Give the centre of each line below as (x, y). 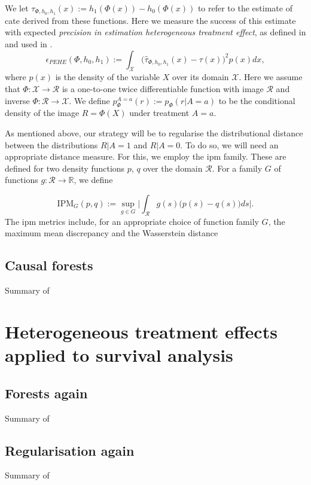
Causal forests (49, 265)
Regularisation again (70, 450)
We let (17, 8)
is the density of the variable (108, 77)
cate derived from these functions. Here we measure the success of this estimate (150, 20)
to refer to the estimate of (245, 8)
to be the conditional (257, 100)
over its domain (201, 77)
